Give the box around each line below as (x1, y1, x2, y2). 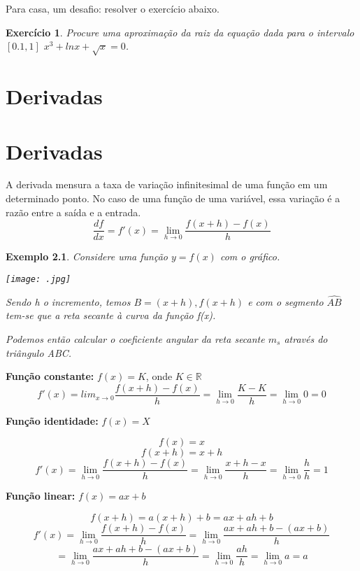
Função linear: (6, 488, 75, 503)
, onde (145, 369, 173, 383)
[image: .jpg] (6, 274, 71, 284)
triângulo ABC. (6, 345, 72, 360)
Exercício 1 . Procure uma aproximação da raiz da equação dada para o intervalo (6, 24, 354, 39)
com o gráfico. (219, 249, 280, 264)
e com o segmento (247, 294, 324, 309)
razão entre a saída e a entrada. (6, 204, 141, 219)
